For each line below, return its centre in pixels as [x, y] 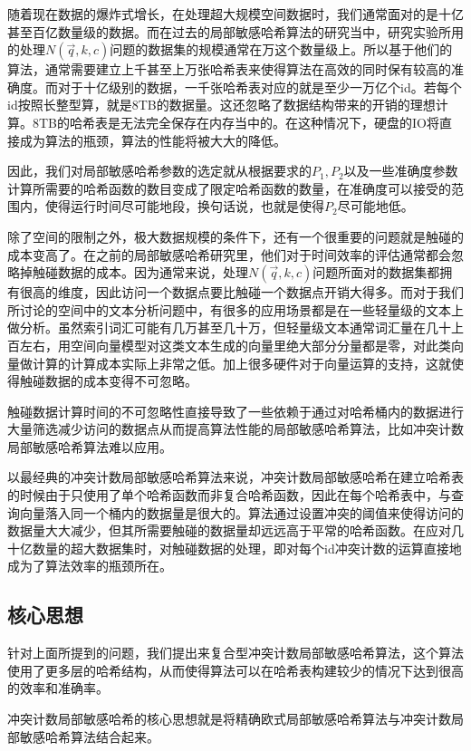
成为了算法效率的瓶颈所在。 [90, 566]
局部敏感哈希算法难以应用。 [90, 446]
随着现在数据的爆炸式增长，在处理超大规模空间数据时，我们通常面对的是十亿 [235, 14]
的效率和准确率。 [58, 688]
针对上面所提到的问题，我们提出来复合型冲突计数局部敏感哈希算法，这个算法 [235, 653]
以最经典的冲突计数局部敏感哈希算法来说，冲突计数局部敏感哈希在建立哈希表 [235, 477]
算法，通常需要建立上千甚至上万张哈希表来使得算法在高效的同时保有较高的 [229, 69]
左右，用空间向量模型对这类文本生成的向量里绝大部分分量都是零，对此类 [235, 345]
